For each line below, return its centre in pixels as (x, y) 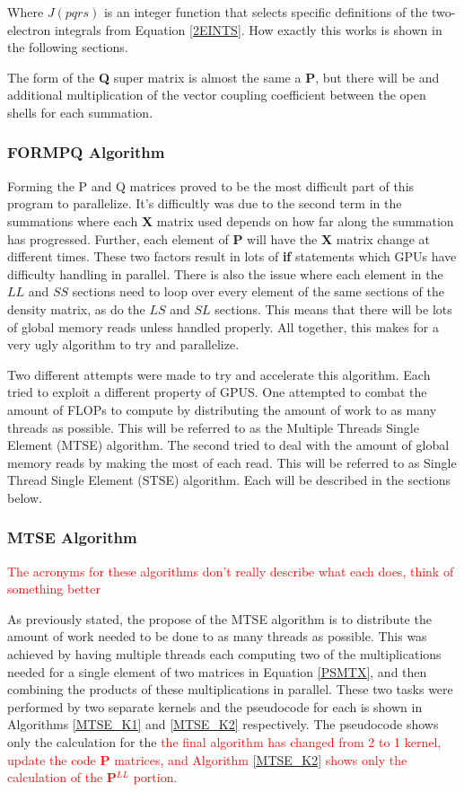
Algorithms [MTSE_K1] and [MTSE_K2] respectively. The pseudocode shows (223, 724)
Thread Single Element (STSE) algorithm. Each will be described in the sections (229, 480)
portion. (155, 777)
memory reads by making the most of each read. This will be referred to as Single (232, 462)
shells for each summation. (80, 112)
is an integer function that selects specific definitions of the (266, 12)
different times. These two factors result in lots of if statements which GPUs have (232, 256)
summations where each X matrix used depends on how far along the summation (231, 220)
